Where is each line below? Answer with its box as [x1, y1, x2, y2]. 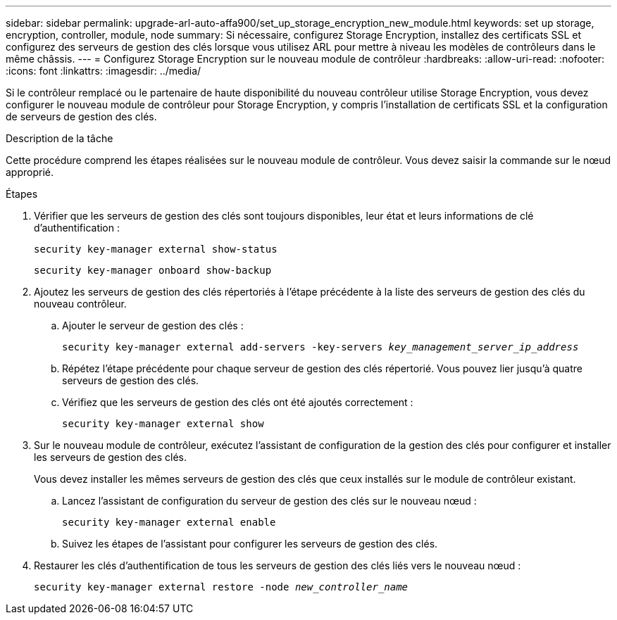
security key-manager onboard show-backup [34, 265, 272, 276]
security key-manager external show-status [34, 243, 278, 255]
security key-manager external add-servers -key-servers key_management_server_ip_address [62, 341, 579, 353]
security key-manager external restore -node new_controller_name [34, 581, 409, 593]
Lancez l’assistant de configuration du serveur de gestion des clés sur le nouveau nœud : [62, 495, 477, 507]
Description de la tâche [6, 132, 113, 144]
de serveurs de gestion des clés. [6, 110, 157, 122]
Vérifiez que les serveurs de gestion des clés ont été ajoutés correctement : [62, 396, 413, 408]
